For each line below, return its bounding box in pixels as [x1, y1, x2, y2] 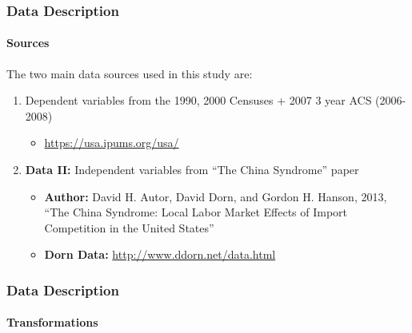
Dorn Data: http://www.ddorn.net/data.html [44, 246, 276, 263]
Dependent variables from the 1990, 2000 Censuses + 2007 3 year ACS [25, 92, 372, 109]
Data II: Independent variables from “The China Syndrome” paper [25, 161, 359, 178]
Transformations [6, 314, 98, 331]
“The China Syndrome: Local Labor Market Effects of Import [44, 204, 348, 220]
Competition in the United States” [44, 219, 214, 236]
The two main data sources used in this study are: [6, 65, 253, 81]
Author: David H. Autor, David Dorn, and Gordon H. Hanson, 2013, [44, 188, 387, 204]
